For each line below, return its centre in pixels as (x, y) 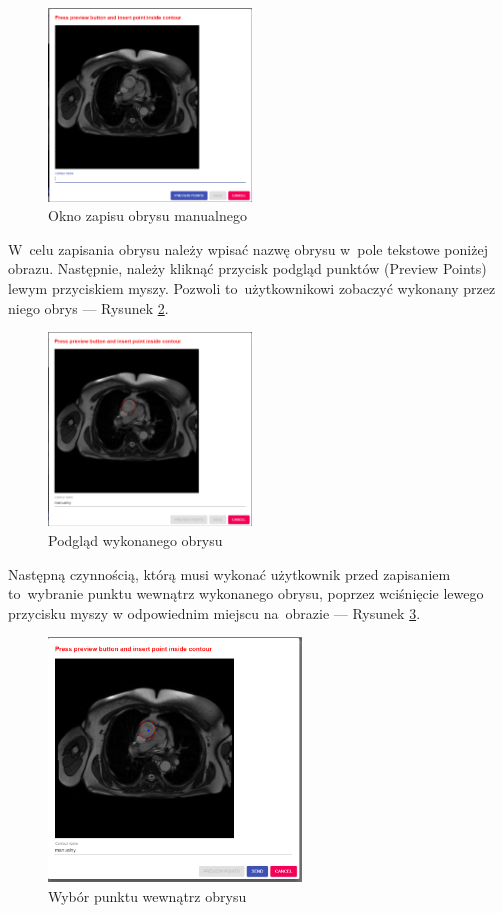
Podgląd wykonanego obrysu (135, 540)
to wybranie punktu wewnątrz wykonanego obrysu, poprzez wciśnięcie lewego (246, 593)
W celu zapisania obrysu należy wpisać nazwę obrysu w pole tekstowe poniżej (248, 248)
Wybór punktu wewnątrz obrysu (147, 895)
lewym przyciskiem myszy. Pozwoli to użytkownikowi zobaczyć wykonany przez (252, 288)
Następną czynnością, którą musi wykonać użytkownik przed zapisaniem (229, 573)
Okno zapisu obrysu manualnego (147, 215)
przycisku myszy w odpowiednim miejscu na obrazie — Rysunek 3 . (214, 612)
